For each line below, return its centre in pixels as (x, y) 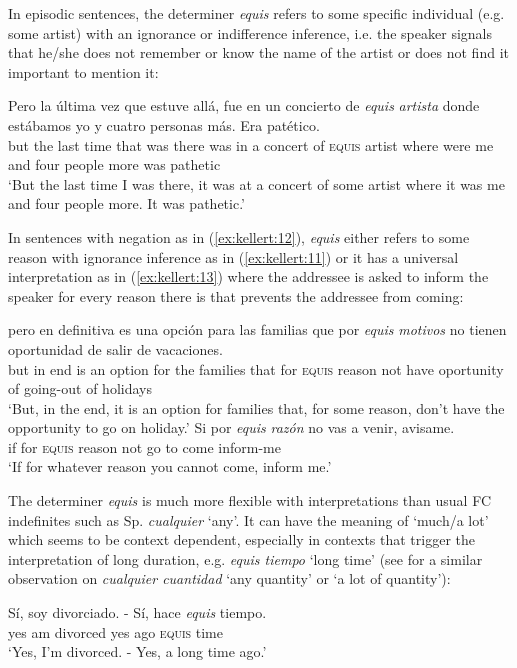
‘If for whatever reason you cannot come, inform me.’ (170, 466)
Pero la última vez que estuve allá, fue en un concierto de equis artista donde (244, 105)
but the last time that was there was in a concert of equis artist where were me (251, 144)
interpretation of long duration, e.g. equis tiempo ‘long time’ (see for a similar (245, 558)
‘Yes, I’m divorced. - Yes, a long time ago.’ (137, 651)
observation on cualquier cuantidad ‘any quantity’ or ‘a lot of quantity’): (229, 578)
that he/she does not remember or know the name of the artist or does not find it (258, 52)
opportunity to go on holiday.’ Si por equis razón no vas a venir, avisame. (231, 427)
